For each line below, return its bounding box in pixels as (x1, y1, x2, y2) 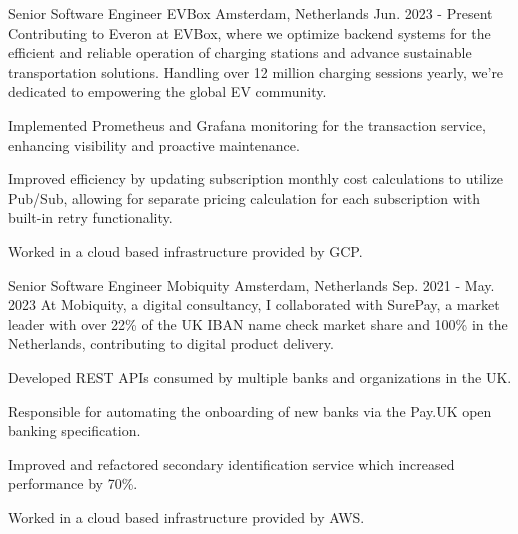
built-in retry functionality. (8, 207, 173, 228)
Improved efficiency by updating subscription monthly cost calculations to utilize (8, 168, 504, 189)
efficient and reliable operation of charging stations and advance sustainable (8, 42, 472, 63)
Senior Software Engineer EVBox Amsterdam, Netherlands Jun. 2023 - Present (8, 3, 493, 23)
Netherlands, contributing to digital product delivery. (8, 333, 334, 354)
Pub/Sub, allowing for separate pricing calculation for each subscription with (8, 187, 481, 208)
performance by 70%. (8, 473, 138, 494)
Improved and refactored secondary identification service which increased (8, 453, 455, 474)
